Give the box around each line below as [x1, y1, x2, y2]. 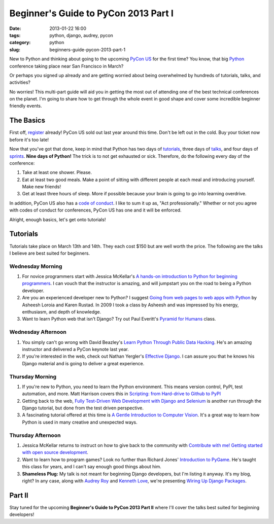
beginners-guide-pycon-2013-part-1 [49, 46, 126, 53]
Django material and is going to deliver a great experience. [22, 360, 145, 366]
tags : [9, 32, 21, 38]
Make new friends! [22, 184, 61, 190]
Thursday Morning [9, 373, 57, 380]
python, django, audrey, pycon [49, 32, 114, 38]
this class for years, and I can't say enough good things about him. [22, 464, 162, 470]
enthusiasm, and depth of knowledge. [22, 309, 101, 315]
